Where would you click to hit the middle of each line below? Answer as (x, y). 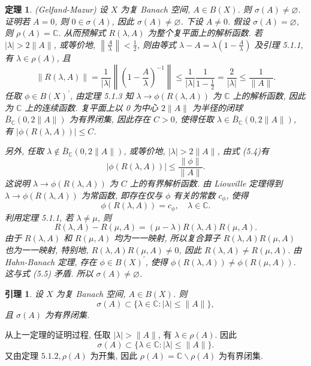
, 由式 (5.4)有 (243, 151)
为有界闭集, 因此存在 (110, 119)
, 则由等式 (156, 44)
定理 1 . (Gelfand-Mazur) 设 (56, 9)
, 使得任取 (194, 119)
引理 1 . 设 (24, 294)
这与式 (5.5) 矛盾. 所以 (49, 273)
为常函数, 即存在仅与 (122, 195)
